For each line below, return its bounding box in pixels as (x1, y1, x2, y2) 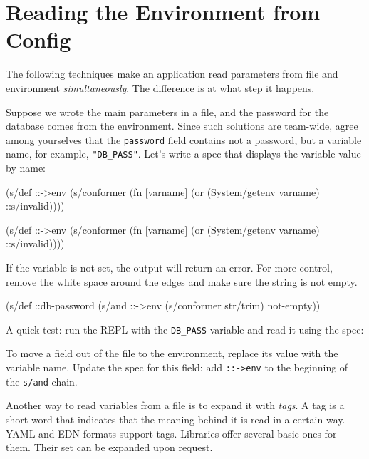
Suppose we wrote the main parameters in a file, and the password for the (6, 104, 329, 119)
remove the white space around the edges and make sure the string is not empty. (6, 274, 358, 289)
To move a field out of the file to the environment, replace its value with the (6, 346, 338, 361)
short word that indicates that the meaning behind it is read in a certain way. (6, 411, 345, 426)
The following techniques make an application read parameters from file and (6, 66, 338, 81)
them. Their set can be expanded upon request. (6, 440, 213, 455)
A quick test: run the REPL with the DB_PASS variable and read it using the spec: (6, 321, 364, 336)
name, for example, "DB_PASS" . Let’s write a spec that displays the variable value (6, 146, 361, 161)
